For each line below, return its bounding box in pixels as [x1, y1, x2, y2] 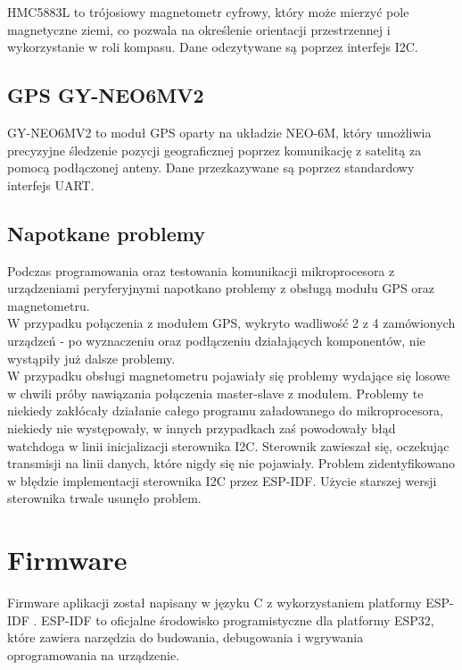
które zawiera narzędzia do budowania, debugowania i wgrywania [7, 628, 364, 647]
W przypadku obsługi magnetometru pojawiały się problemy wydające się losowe [7, 366, 450, 385]
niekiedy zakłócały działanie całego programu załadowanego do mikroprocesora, [7, 401, 443, 420]
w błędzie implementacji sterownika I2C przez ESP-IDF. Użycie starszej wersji [7, 471, 437, 490]
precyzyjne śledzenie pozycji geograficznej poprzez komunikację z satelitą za [7, 140, 422, 159]
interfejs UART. [7, 175, 95, 194]
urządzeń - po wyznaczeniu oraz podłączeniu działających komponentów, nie [7, 331, 425, 349]
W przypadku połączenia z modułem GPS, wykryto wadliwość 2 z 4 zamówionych [7, 314, 456, 332]
